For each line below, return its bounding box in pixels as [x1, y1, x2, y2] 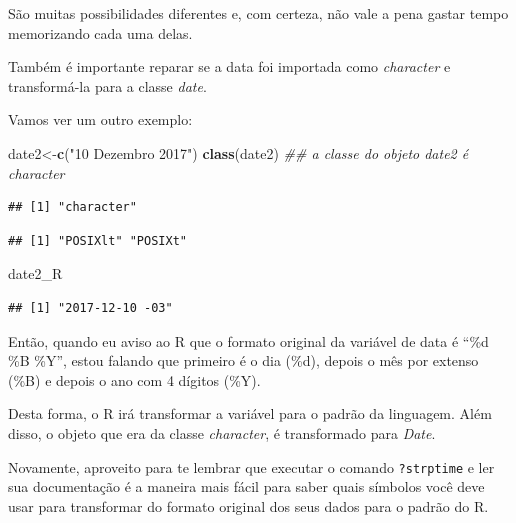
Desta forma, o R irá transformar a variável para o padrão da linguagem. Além [8, 403, 492, 424]
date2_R [8, 263, 63, 284]
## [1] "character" [8, 200, 137, 215]
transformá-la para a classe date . [8, 75, 207, 96]
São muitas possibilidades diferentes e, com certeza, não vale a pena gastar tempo [8, 3, 509, 23]
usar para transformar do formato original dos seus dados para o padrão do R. [8, 495, 489, 516]
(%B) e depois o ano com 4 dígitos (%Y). [8, 369, 261, 390]
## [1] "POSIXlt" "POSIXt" [8, 233, 187, 248]
